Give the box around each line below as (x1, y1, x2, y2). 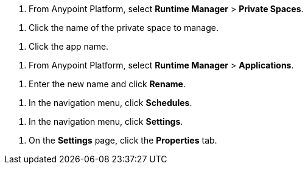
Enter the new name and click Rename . (29, 79, 186, 89)
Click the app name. (29, 41, 109, 51)
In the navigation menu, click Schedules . (29, 98, 192, 108)
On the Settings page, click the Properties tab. (29, 135, 217, 145)
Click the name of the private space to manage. (29, 22, 219, 33)
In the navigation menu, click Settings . (29, 116, 183, 127)
